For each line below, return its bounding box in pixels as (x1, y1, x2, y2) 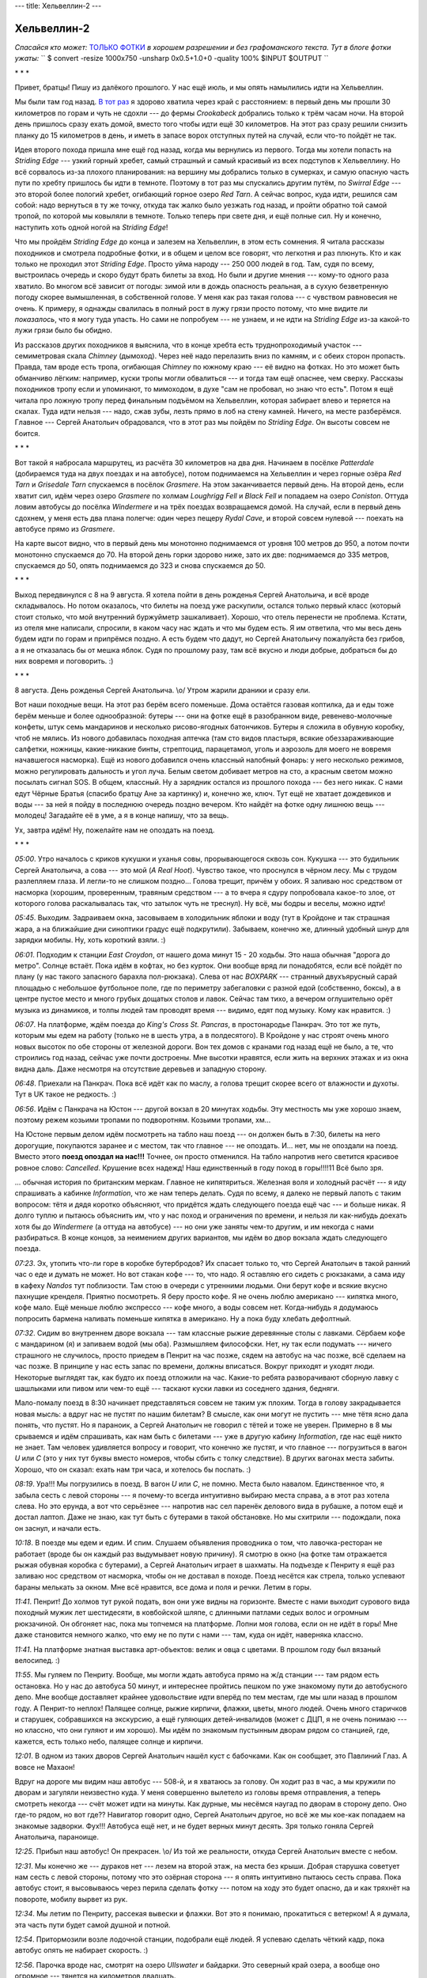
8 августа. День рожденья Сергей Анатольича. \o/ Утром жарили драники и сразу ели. (14, 685, 311, 695)
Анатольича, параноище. (14, 1832, 99, 1841)
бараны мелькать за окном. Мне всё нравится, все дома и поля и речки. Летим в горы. (14, 1582, 312, 1592)
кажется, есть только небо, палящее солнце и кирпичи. (14, 1737, 203, 1746)
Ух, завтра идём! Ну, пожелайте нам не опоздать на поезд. (14, 825, 215, 835)
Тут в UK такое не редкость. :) (14, 1089, 117, 1099)
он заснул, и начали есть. (14, 1523, 101, 1533)
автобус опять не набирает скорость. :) (14, 1946, 149, 1955)
